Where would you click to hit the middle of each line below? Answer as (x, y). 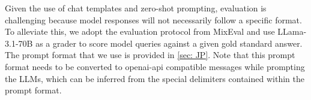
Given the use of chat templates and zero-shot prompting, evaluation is (136, 8)
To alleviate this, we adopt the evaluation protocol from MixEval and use (140, 31)
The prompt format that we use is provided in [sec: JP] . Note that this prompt (150, 55)
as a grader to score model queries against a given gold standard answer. (169, 43)
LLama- (292, 31)
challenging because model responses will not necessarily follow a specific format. (153, 19)
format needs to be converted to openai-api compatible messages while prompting (155, 66)
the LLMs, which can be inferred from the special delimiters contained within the (155, 78)
